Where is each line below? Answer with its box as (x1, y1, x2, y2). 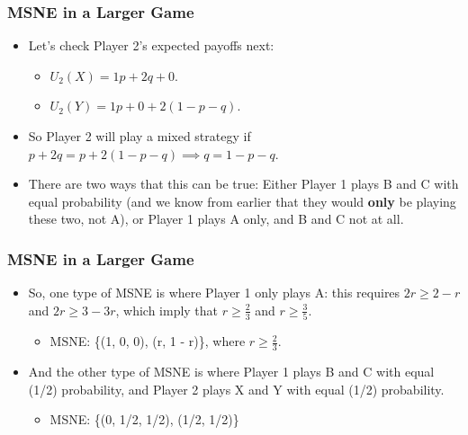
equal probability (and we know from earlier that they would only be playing (28, 191, 456, 210)
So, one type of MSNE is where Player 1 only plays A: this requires (28, 283, 400, 302)
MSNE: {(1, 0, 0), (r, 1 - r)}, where (49, 332, 246, 351)
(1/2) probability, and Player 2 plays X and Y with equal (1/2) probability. (28, 379, 445, 398)
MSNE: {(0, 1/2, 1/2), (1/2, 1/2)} (49, 410, 239, 429)
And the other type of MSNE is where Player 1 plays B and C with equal (28, 361, 435, 380)
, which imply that (115, 300, 219, 319)
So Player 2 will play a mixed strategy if (28, 127, 251, 145)
